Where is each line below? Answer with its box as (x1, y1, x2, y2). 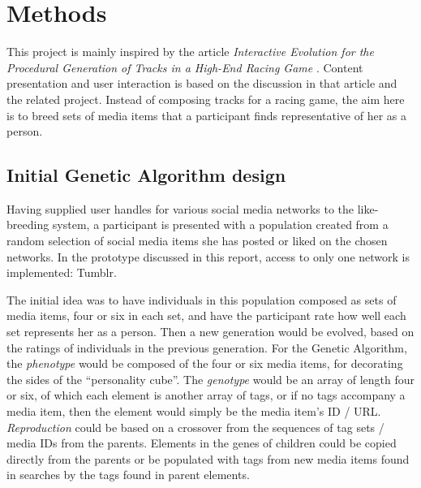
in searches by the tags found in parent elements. (6, 466, 250, 483)
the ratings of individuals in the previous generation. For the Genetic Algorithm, (6, 339, 407, 356)
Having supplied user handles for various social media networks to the (6, 200, 354, 217)
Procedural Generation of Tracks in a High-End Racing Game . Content (6, 58, 363, 76)
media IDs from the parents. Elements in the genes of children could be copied (6, 434, 397, 451)
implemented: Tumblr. (6, 264, 117, 281)
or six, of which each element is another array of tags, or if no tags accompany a (6, 387, 406, 404)
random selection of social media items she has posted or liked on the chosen (6, 232, 388, 249)
